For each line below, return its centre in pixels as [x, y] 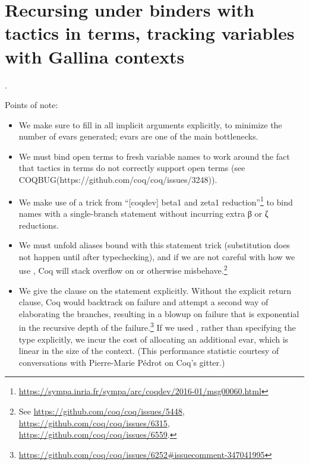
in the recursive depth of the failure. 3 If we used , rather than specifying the [157, 326]
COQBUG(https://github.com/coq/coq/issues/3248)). [118, 180]
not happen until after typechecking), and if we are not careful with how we [157, 256]
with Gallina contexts [95, 56]
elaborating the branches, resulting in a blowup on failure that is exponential [159, 313]
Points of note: [31, 105]
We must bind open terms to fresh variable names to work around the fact [154, 156]
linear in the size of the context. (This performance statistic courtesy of [149, 351]
